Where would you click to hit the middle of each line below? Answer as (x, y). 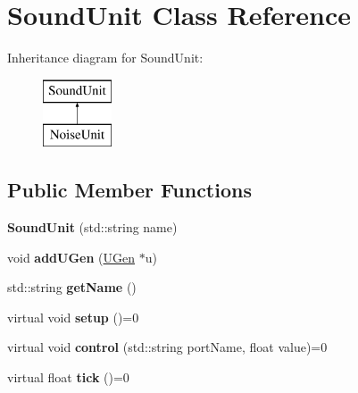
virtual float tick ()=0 (68, 377)
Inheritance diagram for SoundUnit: (105, 58)
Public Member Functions (129, 190)
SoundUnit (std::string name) (92, 227)
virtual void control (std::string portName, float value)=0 (167, 347)
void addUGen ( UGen (71, 257)
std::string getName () (72, 287)
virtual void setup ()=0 (73, 317)
